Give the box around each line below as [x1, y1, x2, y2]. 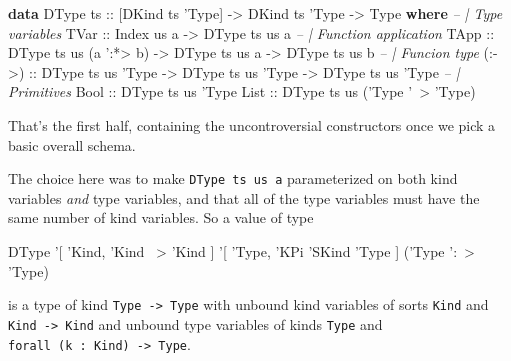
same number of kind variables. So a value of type [8, 207, 314, 228]
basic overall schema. [8, 134, 136, 155]
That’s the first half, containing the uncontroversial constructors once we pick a [8, 114, 496, 135]
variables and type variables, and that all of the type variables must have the [8, 187, 480, 208]
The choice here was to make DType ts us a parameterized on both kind [8, 168, 458, 189]
